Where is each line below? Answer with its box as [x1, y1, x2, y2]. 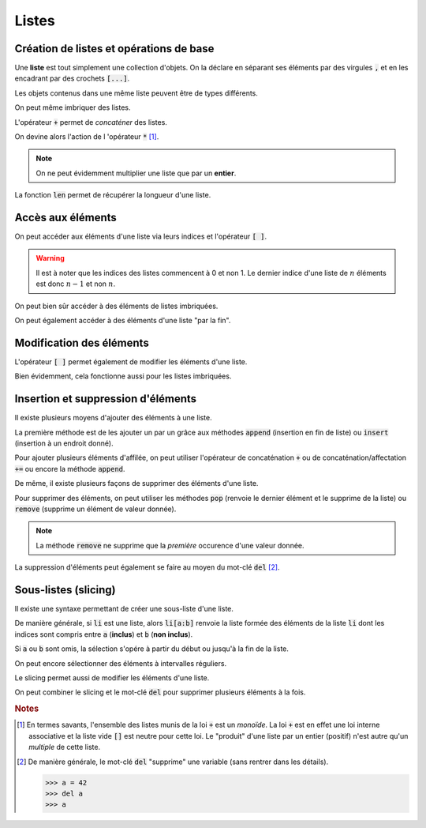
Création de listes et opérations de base [14, 42, 215, 55]
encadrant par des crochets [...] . [14, 73, 130, 83]
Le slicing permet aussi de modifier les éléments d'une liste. [14, 673, 210, 683]
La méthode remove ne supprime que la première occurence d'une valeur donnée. [35, 540, 305, 550]
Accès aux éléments [14, 211, 118, 224]
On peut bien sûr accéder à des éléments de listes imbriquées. [14, 301, 219, 310]
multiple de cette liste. [28, 743, 101, 752]
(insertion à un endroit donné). [14, 438, 114, 448]
